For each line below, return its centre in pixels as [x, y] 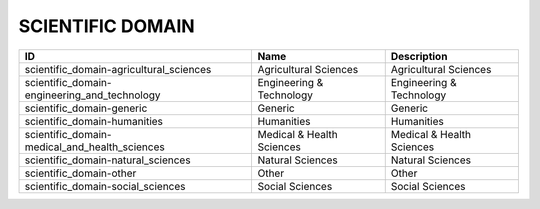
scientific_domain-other [80, 173]
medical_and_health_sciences [94, 147]
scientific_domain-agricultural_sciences [118, 69]
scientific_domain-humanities [94, 121]
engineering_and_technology [92, 95]
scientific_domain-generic [86, 108]
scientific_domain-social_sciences [105, 186]
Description [419, 56]
